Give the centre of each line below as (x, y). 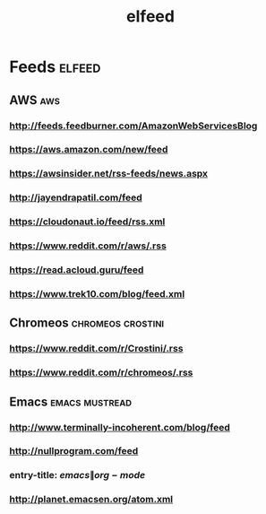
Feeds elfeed (55, 67)
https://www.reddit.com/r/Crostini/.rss (96, 349)
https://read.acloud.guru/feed (77, 270)
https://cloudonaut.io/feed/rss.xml (87, 222)
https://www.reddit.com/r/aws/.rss (88, 246)
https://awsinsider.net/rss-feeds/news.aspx (109, 174)
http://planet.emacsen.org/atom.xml (91, 500)
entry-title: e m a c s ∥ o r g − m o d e (77, 475)
